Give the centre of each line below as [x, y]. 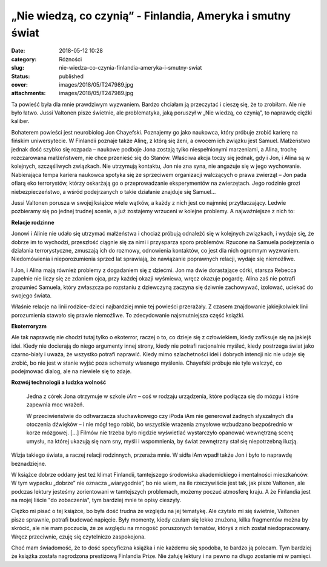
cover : [20, 84]
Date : [18, 51]
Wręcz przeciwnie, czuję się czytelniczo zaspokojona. [78, 537]
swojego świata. [31, 295]
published [71, 76]
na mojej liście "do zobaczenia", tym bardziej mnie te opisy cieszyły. [96, 500]
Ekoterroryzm [29, 327]
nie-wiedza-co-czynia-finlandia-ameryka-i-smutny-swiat [130, 68]
